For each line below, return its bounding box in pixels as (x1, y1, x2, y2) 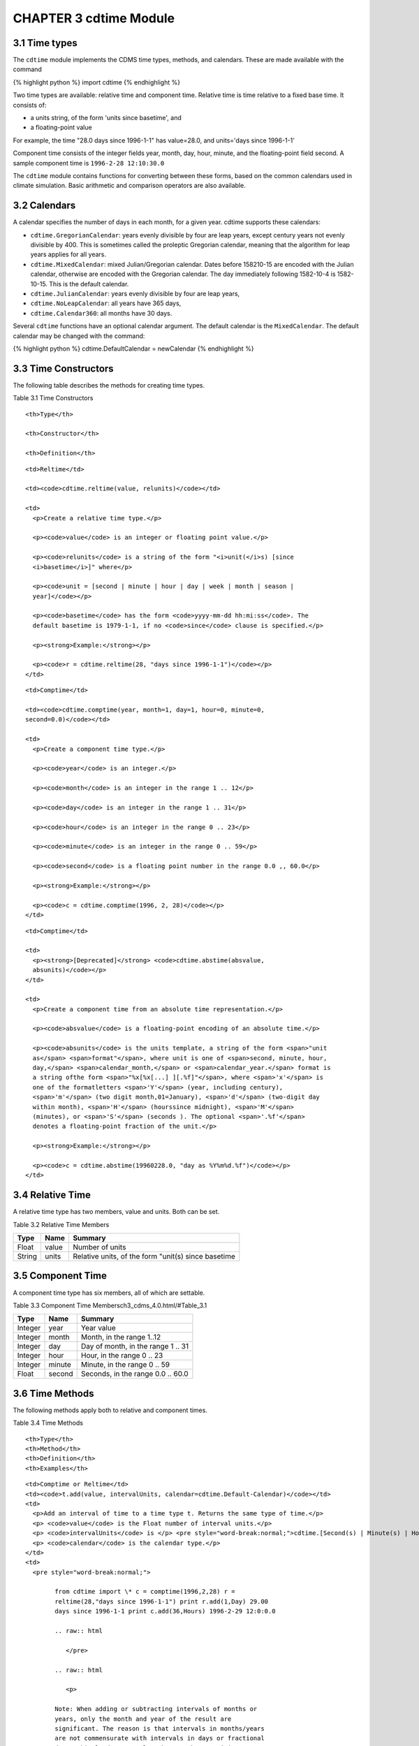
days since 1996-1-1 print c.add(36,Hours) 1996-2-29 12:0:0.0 (54, 1607, 276, 1615)
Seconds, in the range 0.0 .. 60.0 (80, 1369, 189, 1379)
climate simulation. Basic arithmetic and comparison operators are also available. (13, 182, 246, 190)
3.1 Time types (13, 37, 78, 49)
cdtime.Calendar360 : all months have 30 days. (30, 309, 172, 317)
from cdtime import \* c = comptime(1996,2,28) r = (54, 1587, 235, 1596)
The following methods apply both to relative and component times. (13, 1406, 207, 1414)
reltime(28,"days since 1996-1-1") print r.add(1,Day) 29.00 (54, 1597, 269, 1606)
